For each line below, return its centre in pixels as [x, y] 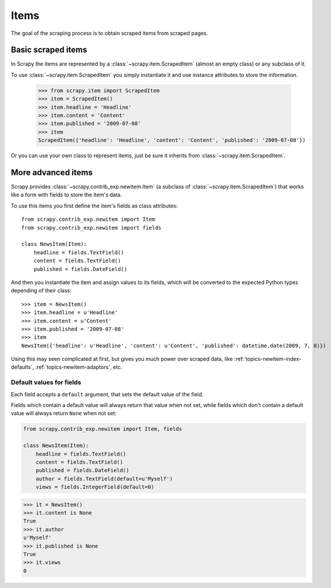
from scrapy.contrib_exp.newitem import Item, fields [103, 429]
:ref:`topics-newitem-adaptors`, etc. [79, 367]
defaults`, [22, 367]
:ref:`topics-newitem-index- [268, 359]
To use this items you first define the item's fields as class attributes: [94, 206]
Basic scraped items [49, 50]
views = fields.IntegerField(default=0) [95, 487]
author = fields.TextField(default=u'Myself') [104, 479]
